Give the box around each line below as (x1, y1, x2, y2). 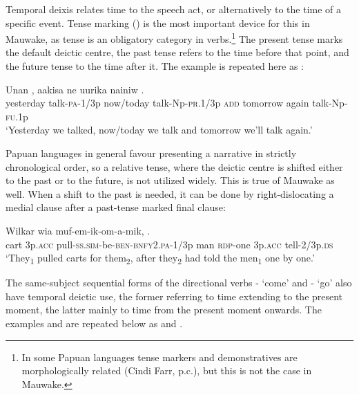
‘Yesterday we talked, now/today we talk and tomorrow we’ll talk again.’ (6, 122, 313, 137)
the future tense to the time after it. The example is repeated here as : (6, 59, 304, 73)
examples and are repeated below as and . (6, 316, 183, 331)
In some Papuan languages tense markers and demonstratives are (21, 349, 298, 364)
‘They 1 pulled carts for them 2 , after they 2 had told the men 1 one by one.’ (6, 250, 315, 266)
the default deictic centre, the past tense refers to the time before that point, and (6, 45, 349, 59)
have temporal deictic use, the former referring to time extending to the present (6, 288, 343, 303)
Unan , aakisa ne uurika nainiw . (6, 82, 144, 96)
